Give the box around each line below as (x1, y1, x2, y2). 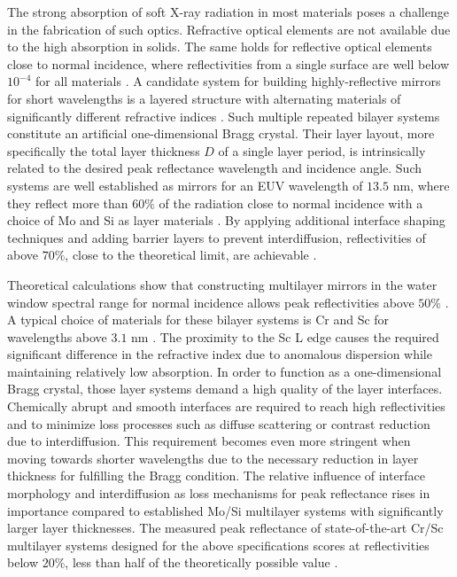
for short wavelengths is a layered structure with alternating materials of (7, 89, 401, 107)
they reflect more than (7, 193, 128, 212)
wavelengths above (7, 327, 107, 346)
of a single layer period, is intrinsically (218, 141, 426, 160)
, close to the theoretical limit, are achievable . (65, 246, 317, 264)
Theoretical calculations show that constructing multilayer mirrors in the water (7, 275, 438, 293)
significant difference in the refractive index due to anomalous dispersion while (7, 345, 432, 363)
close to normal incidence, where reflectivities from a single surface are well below (7, 54, 450, 73)
